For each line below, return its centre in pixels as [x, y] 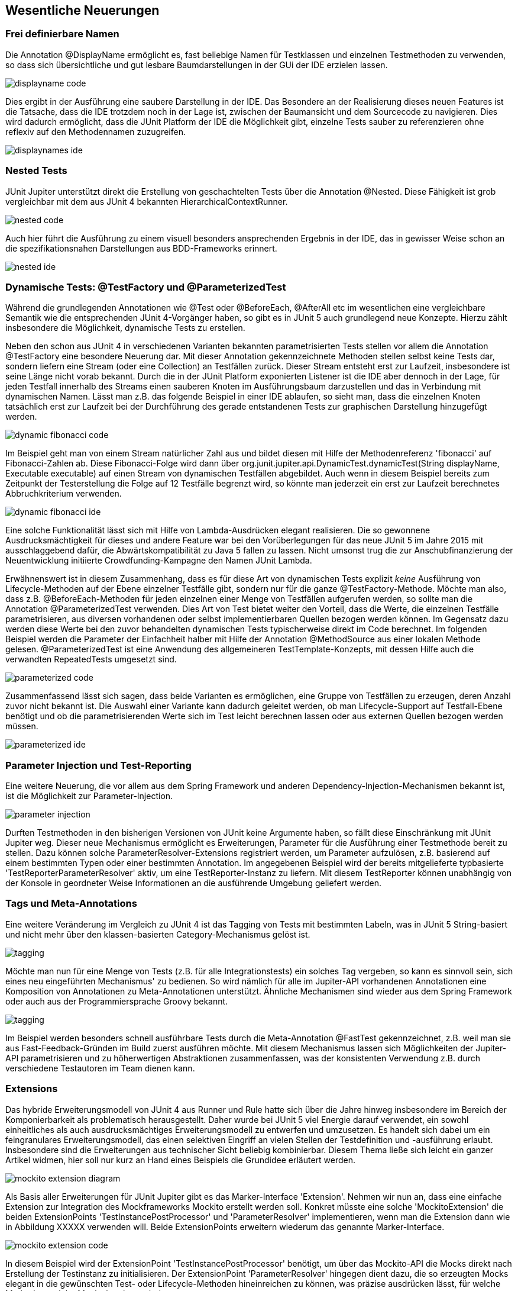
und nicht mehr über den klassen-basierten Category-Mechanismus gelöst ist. [158, 934]
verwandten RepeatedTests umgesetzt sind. [91, 659]
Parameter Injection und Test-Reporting [98, 765]
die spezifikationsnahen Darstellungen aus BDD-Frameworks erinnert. [141, 248]
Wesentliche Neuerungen [82, 10]
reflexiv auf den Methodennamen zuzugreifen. [95, 131]
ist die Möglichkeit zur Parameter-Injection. [89, 796]
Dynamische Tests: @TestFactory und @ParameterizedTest [146, 287]
